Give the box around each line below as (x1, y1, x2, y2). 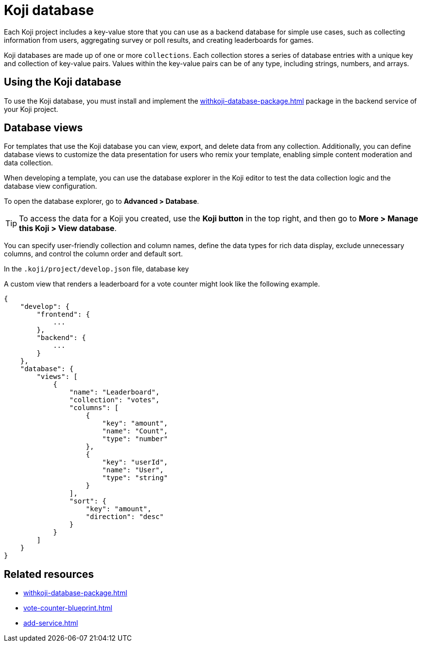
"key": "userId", (102, 458, 168, 467)
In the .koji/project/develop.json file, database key (4, 265, 189, 273)
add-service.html (23, 619, 78, 628)
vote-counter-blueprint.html (23, 604, 112, 612)
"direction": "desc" (86, 513, 164, 521)
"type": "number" (102, 435, 168, 443)
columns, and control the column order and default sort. (4, 250, 183, 258)
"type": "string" (102, 474, 168, 482)
